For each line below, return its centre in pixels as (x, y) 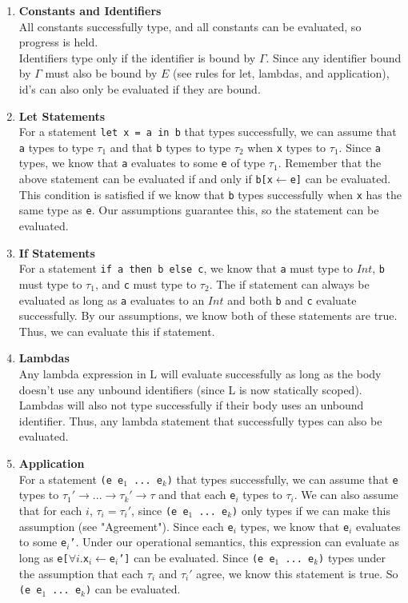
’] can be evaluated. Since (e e (197, 557)
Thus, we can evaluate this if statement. (117, 331)
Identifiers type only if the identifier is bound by (137, 57)
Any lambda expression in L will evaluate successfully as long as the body (200, 374)
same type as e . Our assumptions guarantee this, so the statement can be (199, 210)
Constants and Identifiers (90, 10)
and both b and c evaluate (292, 300)
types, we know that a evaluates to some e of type (142, 163)
